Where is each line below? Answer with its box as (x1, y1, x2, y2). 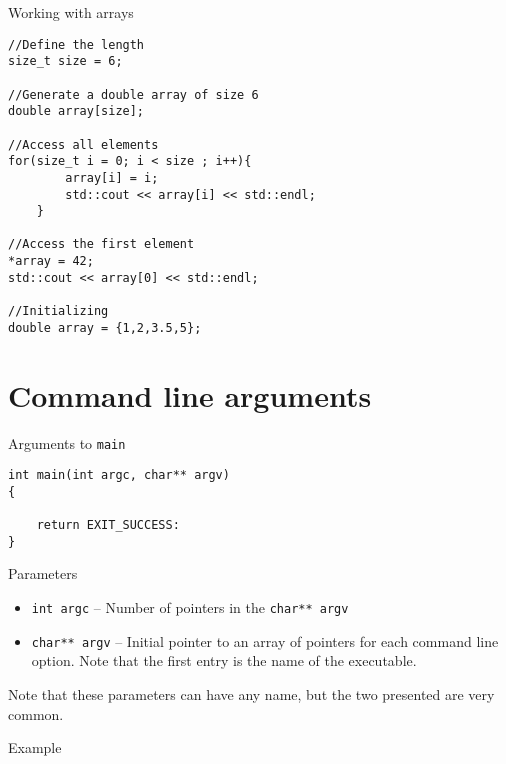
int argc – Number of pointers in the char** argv (31, 597, 349, 618)
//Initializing (8, 304, 109, 319)
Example (8, 737, 62, 758)
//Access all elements (8, 137, 159, 152)
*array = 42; (8, 254, 94, 269)
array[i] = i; (65, 170, 159, 185)
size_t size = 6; (8, 54, 123, 69)
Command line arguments (8, 374, 372, 415)
